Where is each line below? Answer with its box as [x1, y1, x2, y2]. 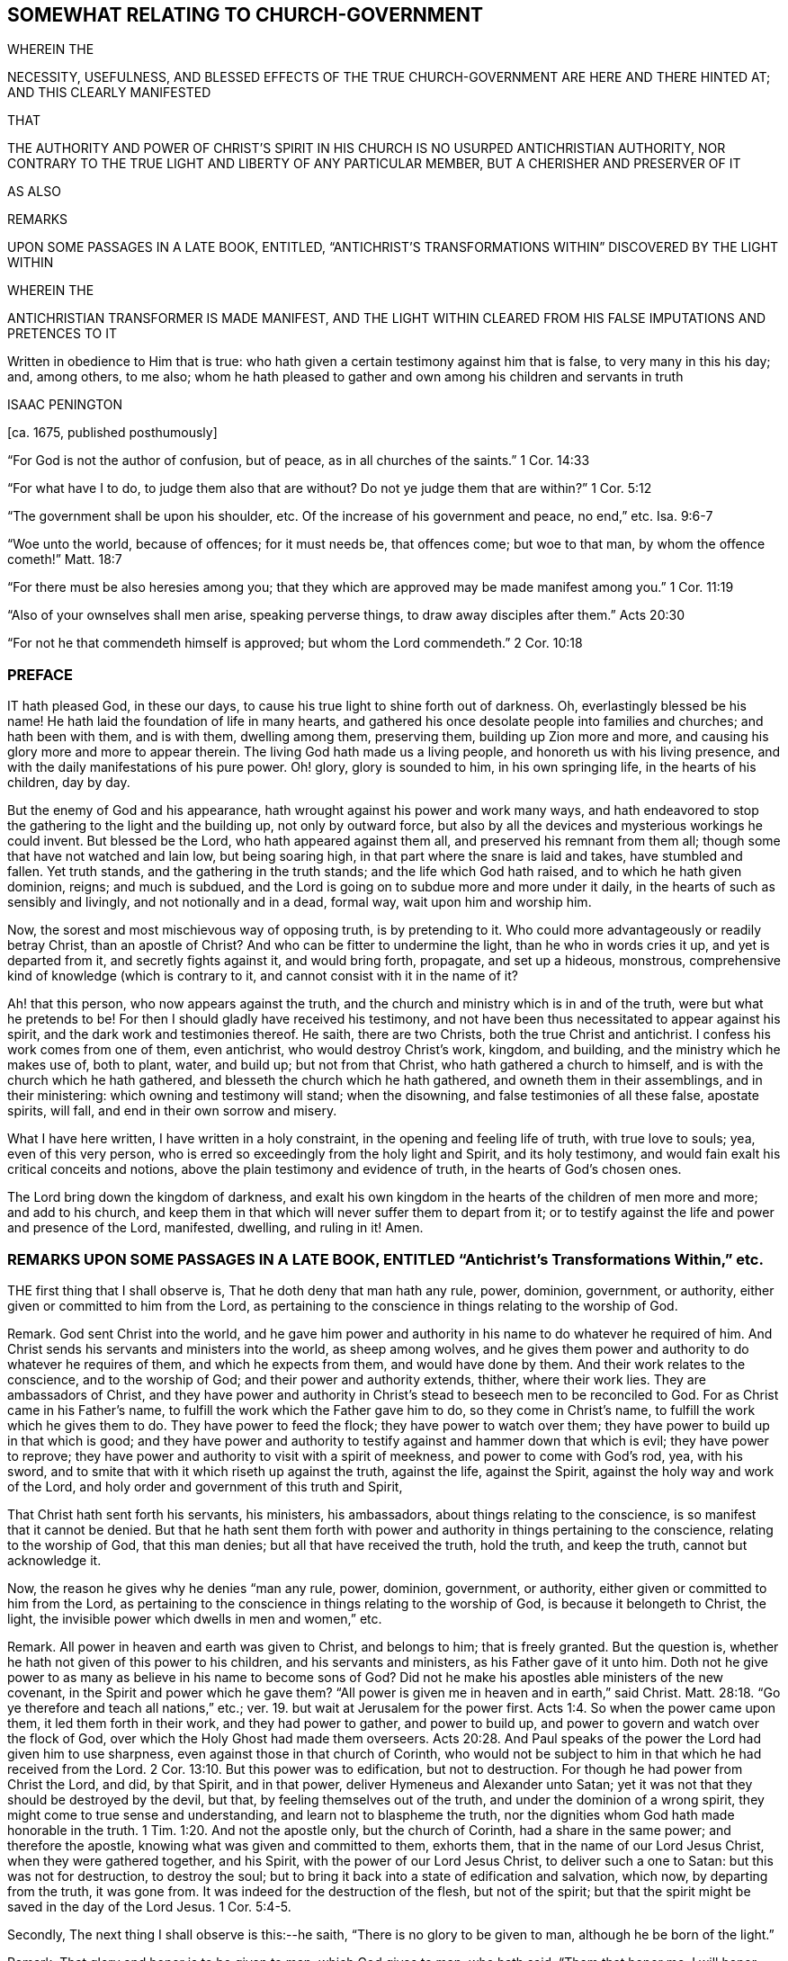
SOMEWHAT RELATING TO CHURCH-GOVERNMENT [7, 4, 484, 26]
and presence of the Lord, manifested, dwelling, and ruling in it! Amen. [7, 1220, 424, 1236]
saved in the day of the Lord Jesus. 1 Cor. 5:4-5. [7, 1898, 291, 1914]
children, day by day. [7, 775, 130, 791]
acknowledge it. [7, 1552, 102, 1568]
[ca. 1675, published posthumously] [7, 425, 218, 441]
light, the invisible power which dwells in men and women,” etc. [7, 1610, 382, 1626]
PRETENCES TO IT [7, 326, 117, 342]
